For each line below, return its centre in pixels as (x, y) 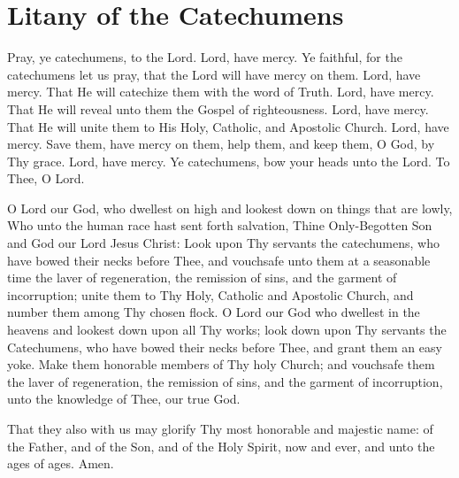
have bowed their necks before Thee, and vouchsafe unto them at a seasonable (219, 260)
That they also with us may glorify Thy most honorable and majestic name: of (220, 428)
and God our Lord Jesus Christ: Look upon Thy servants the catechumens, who (223, 243)
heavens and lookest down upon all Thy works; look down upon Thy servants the (227, 330)
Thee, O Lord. (46, 178)
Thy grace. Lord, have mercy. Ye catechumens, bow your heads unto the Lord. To (229, 161)
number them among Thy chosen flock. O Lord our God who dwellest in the (214, 312)
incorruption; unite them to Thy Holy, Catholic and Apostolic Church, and (210, 294)
